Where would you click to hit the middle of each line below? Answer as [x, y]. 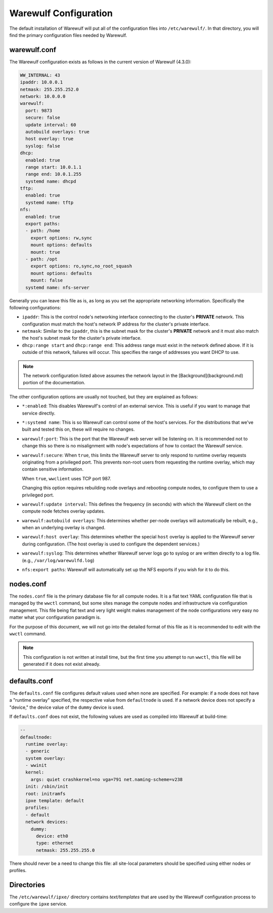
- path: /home [43, 231]
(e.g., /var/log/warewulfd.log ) [58, 560]
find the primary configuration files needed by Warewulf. [68, 35]
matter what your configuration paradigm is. [55, 617]
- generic [38, 751]
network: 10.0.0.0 [43, 96]
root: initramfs [45, 793]
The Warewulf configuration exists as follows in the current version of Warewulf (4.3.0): [100, 62]
